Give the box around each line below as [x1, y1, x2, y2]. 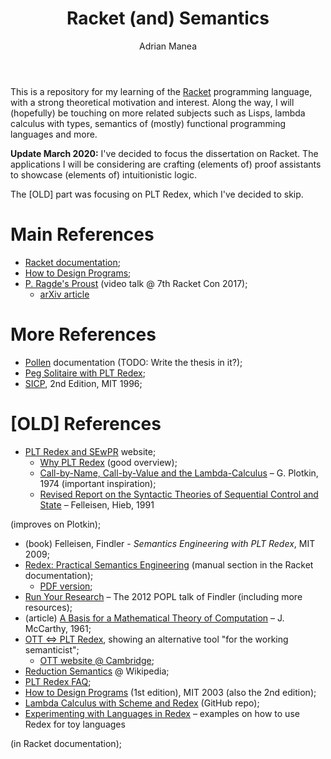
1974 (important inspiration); [39, 477, 157, 489]
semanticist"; [24, 643, 80, 656]
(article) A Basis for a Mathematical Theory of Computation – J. [24, 612, 285, 624]
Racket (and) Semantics [66, 7, 270, 30]
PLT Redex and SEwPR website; [24, 445, 157, 457]
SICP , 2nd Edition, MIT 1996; [24, 377, 143, 389]
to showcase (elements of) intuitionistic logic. [10, 168, 198, 181]
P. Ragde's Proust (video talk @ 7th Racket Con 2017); [24, 277, 248, 289]
